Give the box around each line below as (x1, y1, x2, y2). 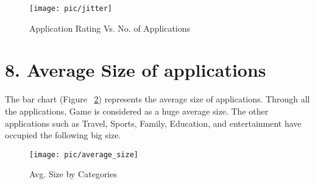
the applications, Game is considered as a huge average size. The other (5, 104, 269, 117)
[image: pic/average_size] (29, 150, 138, 159)
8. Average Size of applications (5, 57, 266, 82)
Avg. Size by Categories (29, 168, 117, 180)
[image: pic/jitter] (29, 4, 113, 13)
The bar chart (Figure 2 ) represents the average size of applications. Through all (5, 93, 310, 105)
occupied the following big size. (5, 129, 121, 141)
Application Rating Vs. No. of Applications (29, 21, 191, 34)
